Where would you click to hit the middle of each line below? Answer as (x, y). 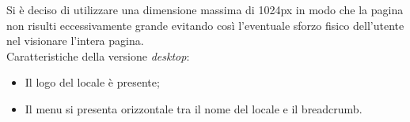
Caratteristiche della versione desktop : (98, 55)
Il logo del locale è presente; (92, 82)
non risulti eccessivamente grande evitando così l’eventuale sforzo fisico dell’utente (205, 25)
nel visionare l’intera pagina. (75, 41)
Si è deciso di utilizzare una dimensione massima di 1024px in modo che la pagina (205, 9)
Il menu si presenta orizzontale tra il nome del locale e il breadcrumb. (194, 108)
